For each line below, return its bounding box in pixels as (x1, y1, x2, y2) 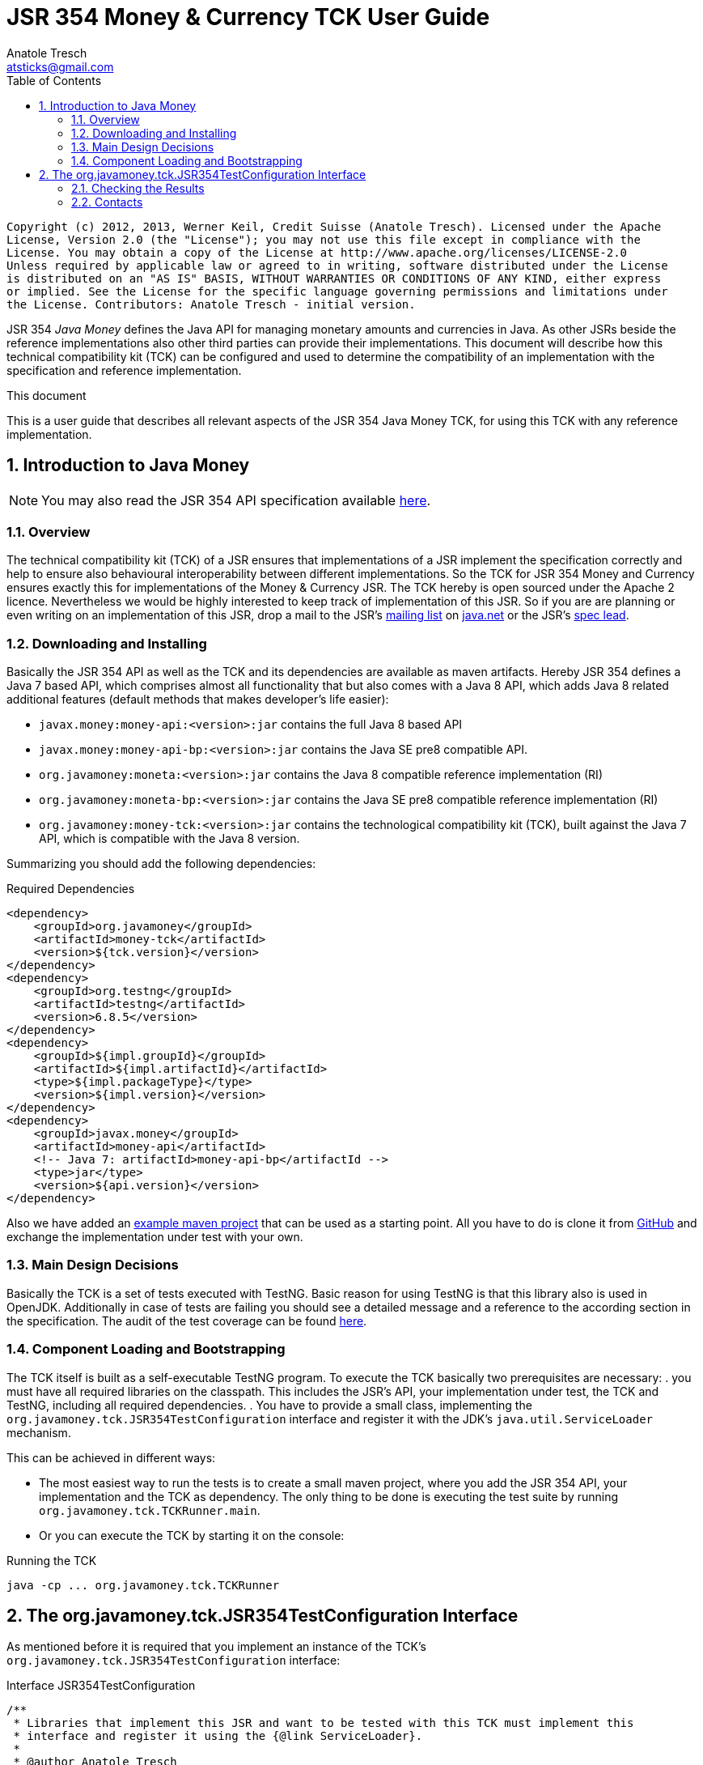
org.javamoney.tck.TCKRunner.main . (39, 1503, 260, 1517)
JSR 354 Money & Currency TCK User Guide (6, 3, 490, 31)
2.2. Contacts (71, 194, 143, 209)
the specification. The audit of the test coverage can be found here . (6, 1313, 367, 1328)
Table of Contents (6, 73, 102, 87)
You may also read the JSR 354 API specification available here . (41, 491, 431, 508)
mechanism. (6, 1425, 71, 1440)
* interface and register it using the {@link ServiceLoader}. (13, 1729, 423, 1743)
